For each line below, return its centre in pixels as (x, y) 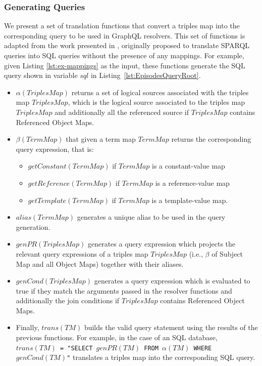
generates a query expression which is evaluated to (172, 281)
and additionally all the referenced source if (122, 112)
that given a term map (101, 139)
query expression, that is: (55, 149)
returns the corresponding (211, 139)
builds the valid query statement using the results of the (171, 327)
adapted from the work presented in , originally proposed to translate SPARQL (127, 45)
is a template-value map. (190, 200)
